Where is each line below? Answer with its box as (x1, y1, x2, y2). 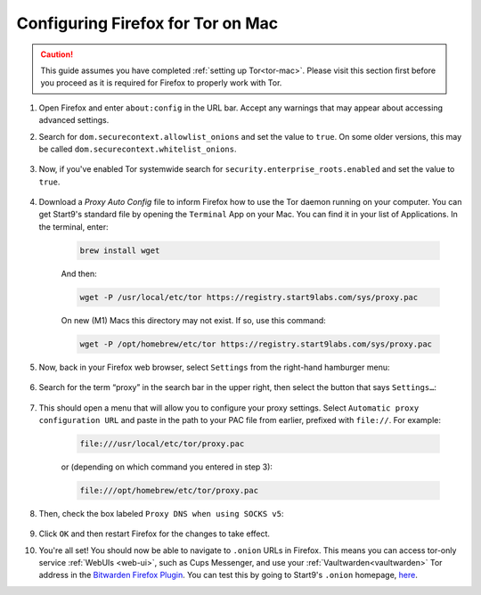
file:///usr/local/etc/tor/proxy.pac (79, 438, 245, 449)
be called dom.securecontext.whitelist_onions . (38, 143, 237, 154)
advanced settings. (38, 115, 110, 126)
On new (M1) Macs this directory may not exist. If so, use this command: (61, 314, 327, 325)
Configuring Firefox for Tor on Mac (16, 13, 279, 33)
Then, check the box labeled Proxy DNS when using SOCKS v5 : (38, 508, 284, 518)
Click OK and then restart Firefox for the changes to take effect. (38, 528, 271, 539)
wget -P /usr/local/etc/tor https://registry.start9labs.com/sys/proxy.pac (79, 292, 419, 302)
